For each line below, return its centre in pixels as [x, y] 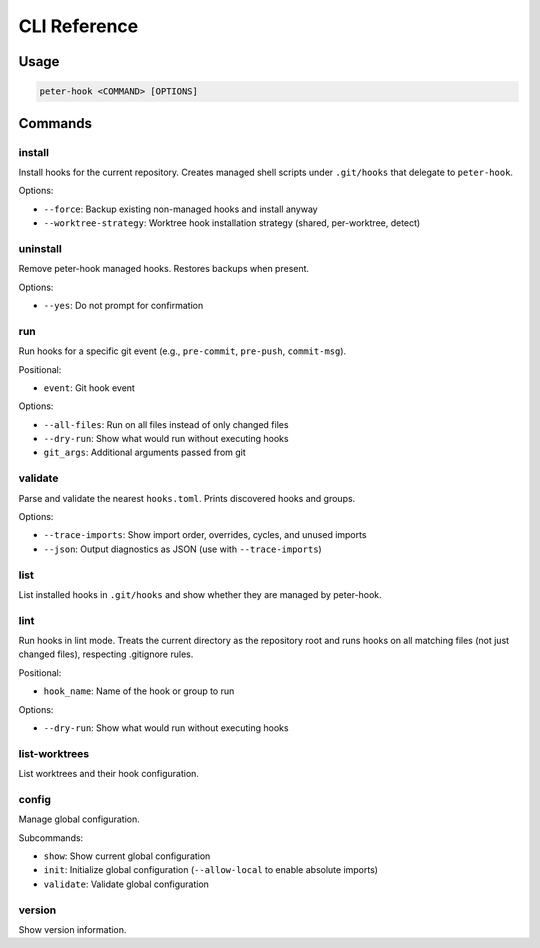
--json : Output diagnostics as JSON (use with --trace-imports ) [182, 549]
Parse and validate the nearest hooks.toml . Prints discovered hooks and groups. [187, 498]
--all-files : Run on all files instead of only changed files [166, 424]
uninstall [40, 248]
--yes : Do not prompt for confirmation [123, 305]
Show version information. [72, 930]
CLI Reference [78, 26]
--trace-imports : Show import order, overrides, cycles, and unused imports [205, 535]
